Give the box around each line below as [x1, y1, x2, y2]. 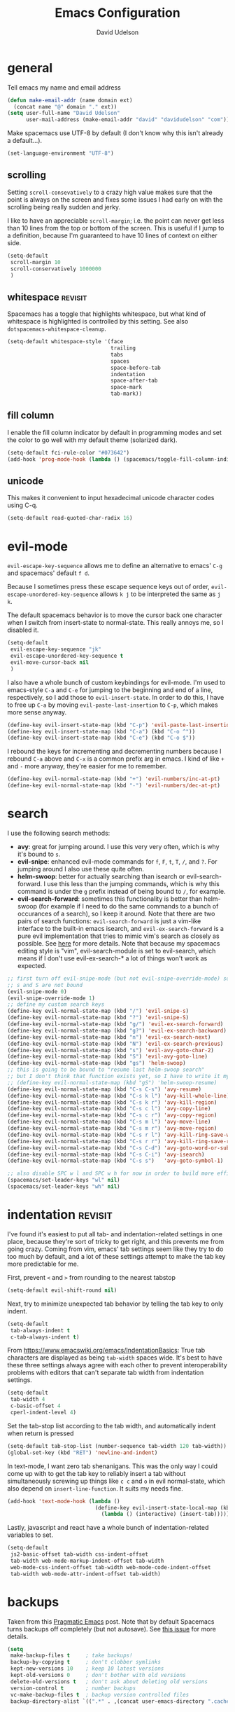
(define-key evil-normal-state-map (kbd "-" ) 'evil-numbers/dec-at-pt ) [7, 782, 220, 789]
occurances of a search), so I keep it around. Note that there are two [17, 909, 215, 918]
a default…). [7, 137, 43, 145]
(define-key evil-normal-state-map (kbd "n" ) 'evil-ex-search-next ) [7, 1033, 211, 1041]
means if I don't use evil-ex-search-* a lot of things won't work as [17, 954, 208, 962]
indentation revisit [7, 1207, 113, 1223]
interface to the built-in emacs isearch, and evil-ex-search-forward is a [17, 924, 224, 932]
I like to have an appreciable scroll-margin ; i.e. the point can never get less [7, 216, 225, 225]
